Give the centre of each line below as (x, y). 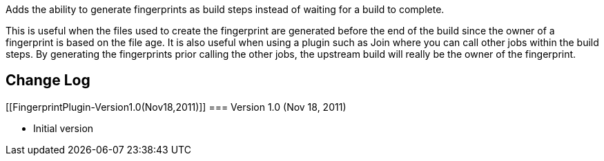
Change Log (48, 80)
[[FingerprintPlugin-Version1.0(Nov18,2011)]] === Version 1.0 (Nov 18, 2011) (176, 107)
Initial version (64, 128)
